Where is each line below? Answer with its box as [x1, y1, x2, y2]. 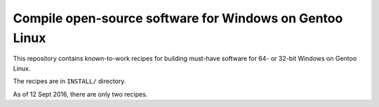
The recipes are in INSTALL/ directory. [13, 77, 126, 85]
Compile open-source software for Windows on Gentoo [13, 10, 343, 26]
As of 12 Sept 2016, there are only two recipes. [13, 90, 148, 98]
